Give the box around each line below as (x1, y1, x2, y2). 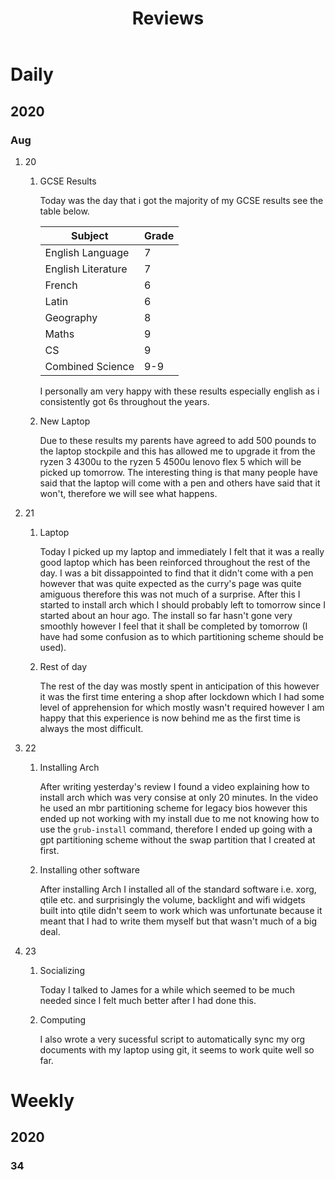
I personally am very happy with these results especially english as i (39, 385, 320, 397)
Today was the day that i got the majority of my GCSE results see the (39, 194, 324, 206)
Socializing (39, 964, 85, 976)
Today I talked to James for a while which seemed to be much (39, 983, 296, 996)
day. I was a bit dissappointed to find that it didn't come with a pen (39, 567, 314, 579)
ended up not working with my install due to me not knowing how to (39, 812, 320, 824)
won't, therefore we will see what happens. (39, 487, 218, 499)
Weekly (10, 1090, 75, 1112)
